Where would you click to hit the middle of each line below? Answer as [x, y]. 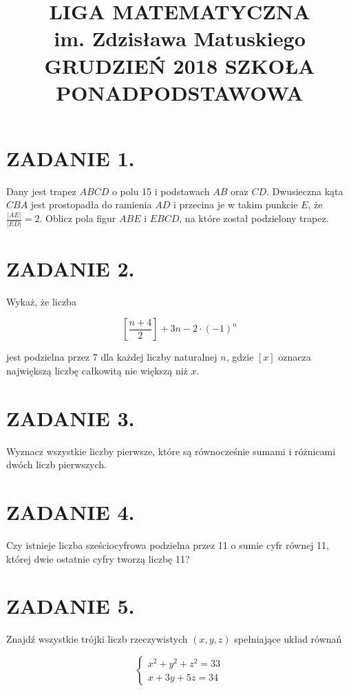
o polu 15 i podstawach [161, 191]
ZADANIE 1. [71, 158]
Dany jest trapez [41, 191]
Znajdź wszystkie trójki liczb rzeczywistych [97, 639]
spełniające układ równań [288, 639]
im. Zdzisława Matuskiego [180, 38]
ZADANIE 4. [71, 512]
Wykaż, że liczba [41, 301]
